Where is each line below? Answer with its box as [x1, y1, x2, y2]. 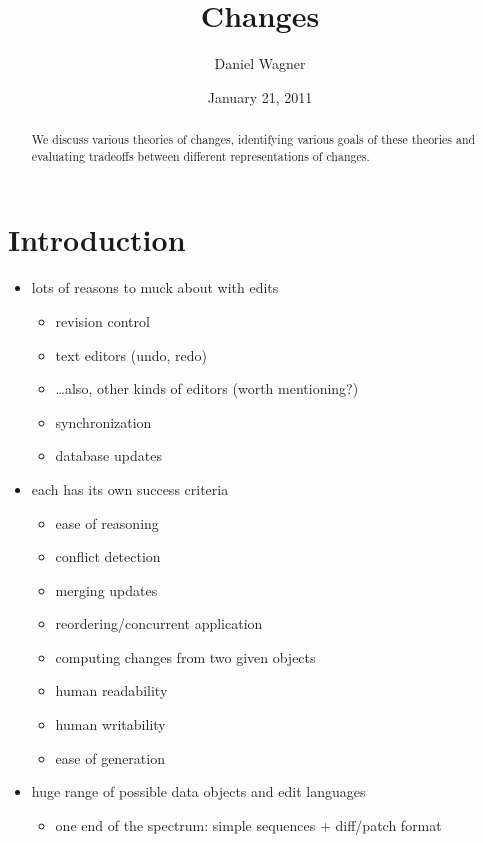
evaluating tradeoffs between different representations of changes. [31, 147, 370, 164]
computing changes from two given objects [55, 646, 316, 667]
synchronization [55, 411, 152, 432]
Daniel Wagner [214, 53, 306, 74]
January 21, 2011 [207, 86, 313, 107]
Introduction [8, 219, 186, 260]
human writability [55, 714, 166, 735]
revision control [55, 310, 150, 331]
